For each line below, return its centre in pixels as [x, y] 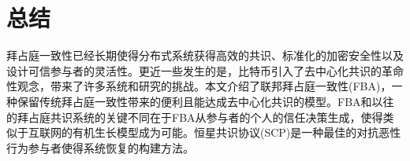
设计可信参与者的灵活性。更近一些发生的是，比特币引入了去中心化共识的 [194, 70]
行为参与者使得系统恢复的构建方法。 [100, 147]
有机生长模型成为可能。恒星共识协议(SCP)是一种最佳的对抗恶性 [237, 132]
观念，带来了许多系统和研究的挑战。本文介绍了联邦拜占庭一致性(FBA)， [204, 86]
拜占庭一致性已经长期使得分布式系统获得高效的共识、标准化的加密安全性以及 [205, 55]
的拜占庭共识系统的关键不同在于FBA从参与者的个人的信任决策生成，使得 [195, 117]
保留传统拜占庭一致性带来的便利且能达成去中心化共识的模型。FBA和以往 [205, 101]
